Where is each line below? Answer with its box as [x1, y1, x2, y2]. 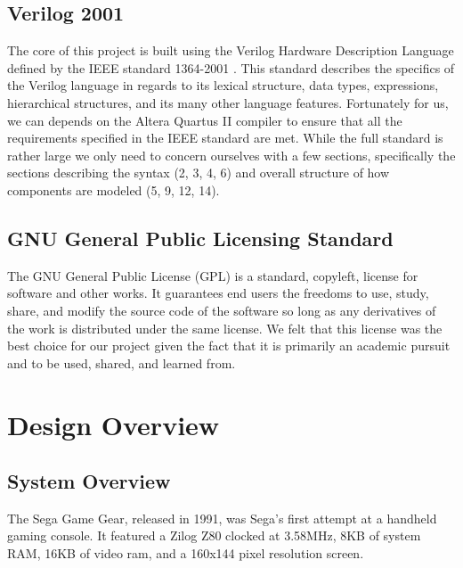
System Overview [7, 467, 171, 495]
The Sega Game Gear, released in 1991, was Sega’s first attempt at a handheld [7, 508, 437, 527]
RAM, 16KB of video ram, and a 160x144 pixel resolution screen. [7, 544, 364, 563]
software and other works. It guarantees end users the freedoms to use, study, [7, 284, 429, 302]
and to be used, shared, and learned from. [7, 353, 236, 372]
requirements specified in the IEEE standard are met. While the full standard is [7, 128, 443, 147]
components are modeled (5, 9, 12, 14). [7, 180, 220, 199]
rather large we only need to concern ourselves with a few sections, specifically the [7, 145, 456, 164]
